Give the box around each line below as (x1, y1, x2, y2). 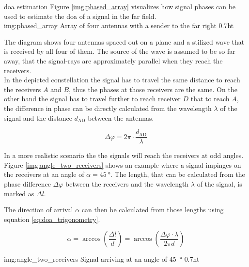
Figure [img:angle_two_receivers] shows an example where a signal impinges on (4, 159, 241, 170)
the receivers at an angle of (4, 169, 84, 179)
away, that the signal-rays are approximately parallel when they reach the (4, 55, 223, 65)
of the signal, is (197, 178, 242, 188)
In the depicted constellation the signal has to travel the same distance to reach (4, 75, 240, 85)
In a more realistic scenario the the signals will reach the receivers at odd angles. (4, 150, 244, 160)
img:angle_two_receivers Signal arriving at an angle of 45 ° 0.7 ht (4, 254, 200, 264)
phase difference (4, 178, 51, 188)
